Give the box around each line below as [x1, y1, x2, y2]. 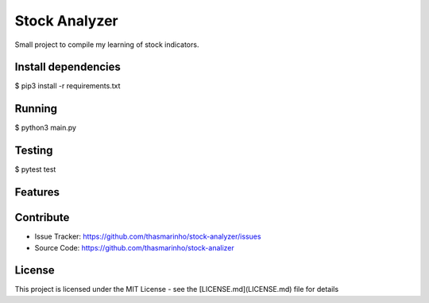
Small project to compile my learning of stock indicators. [14, 40, 199, 49]
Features [14, 185, 60, 199]
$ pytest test [14, 165, 56, 174]
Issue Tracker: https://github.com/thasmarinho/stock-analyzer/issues [34, 231, 261, 242]
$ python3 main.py [14, 123, 77, 133]
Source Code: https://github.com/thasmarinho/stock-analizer [34, 243, 234, 252]
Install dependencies [14, 60, 121, 74]
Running [14, 102, 58, 115]
